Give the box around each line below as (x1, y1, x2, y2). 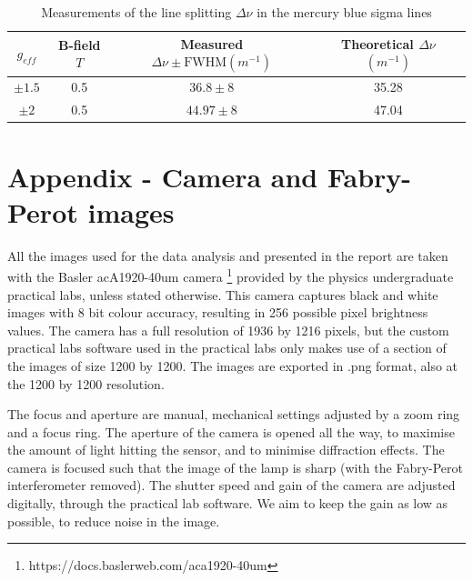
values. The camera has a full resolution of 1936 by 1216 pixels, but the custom (7, 320, 449, 339)
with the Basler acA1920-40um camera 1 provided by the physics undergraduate (7, 265, 454, 285)
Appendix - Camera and (7, 157, 318, 195)
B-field (58, 35, 101, 54)
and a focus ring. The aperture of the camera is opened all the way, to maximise (7, 422, 455, 441)
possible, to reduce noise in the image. (7, 511, 220, 530)
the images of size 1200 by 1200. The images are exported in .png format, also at (7, 356, 458, 375)
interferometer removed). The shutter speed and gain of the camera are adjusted (7, 476, 456, 495)
